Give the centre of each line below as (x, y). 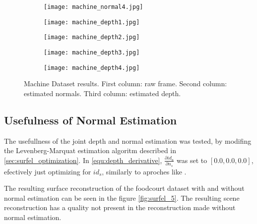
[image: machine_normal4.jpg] (94, 7)
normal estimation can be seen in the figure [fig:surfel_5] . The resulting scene (122, 197)
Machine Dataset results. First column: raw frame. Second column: (126, 84)
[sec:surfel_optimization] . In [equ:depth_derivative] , (83, 160)
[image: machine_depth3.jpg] (92, 52)
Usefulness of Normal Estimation (91, 120)
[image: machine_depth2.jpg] (92, 37)
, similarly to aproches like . (144, 171)
